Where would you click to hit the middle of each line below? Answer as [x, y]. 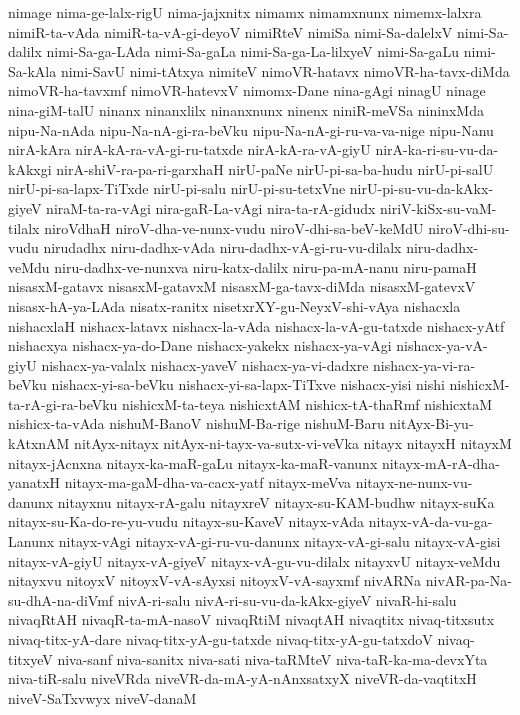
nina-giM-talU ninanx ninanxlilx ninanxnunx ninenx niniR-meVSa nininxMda [246, 109]
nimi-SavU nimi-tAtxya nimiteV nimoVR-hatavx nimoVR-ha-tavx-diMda [285, 70]
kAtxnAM [39, 443]
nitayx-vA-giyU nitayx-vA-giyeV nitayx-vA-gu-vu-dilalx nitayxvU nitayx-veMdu [254, 560]
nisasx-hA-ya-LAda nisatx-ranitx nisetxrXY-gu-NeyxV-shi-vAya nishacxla [234, 305]
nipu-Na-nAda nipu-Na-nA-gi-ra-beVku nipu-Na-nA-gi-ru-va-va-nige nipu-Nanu [251, 129]
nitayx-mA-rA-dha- [440, 462]
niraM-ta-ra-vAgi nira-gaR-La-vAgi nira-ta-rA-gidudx [211, 207]
